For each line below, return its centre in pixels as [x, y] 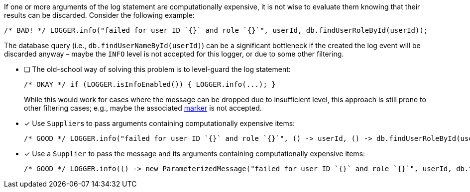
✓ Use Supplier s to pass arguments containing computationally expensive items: [160, 123]
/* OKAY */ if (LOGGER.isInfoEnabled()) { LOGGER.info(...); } [150, 84]
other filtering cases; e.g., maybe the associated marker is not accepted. [143, 108]
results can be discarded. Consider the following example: [99, 15]
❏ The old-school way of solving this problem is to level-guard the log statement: [157, 69]
